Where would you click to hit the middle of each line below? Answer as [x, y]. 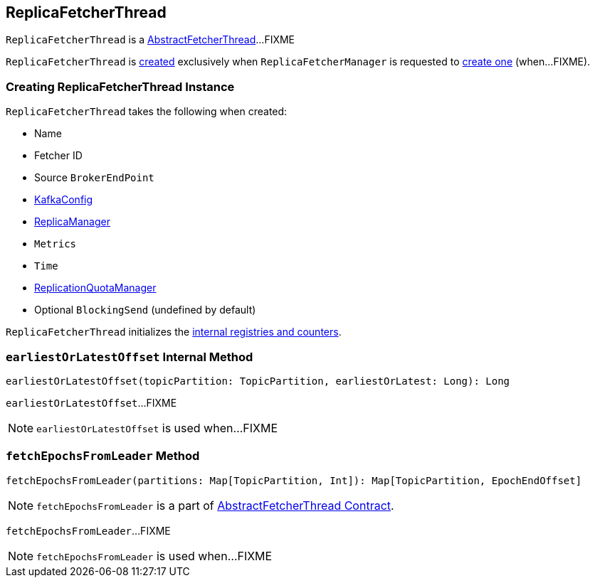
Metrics [56, 244]
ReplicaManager [72, 222]
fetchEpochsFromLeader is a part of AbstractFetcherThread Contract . [215, 505]
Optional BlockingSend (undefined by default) [145, 310]
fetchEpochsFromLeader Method [103, 456]
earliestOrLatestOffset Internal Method [130, 357]
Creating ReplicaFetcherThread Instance [120, 86]
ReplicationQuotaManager [95, 288]
